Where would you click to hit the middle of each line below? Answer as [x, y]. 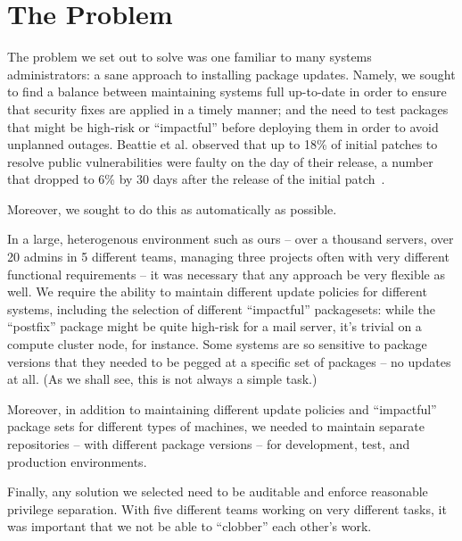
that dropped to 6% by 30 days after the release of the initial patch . [196, 179]
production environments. [77, 461]
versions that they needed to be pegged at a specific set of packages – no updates [229, 361]
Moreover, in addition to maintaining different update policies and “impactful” [222, 408]
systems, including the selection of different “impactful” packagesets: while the [221, 308]
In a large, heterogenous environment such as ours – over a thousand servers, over [231, 239]
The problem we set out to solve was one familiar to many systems [190, 57]
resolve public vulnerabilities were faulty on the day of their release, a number [220, 161]
